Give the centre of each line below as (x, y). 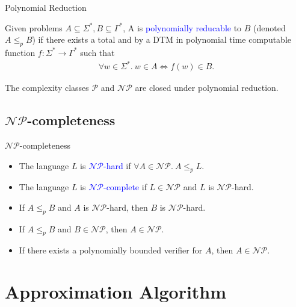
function (20, 52)
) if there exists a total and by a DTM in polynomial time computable (162, 39)
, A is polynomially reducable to (182, 27)
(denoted (270, 27)
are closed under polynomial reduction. (207, 88)
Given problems (34, 27)
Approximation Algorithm (116, 292)
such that (97, 52)
